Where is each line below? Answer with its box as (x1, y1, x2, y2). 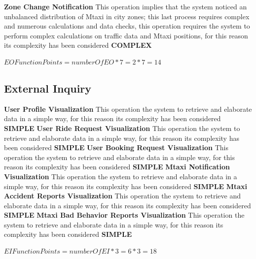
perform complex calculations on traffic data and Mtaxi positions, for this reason (4, 30, 248, 40)
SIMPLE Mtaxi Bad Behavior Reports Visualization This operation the (4, 210, 245, 220)
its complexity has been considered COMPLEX (4, 40, 152, 50)
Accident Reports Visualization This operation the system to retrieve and (4, 191, 241, 201)
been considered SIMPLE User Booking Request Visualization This (4, 142, 228, 153)
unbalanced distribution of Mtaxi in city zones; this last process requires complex (4, 11, 250, 21)
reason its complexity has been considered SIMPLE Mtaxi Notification (4, 162, 230, 172)
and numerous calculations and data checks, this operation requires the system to (4, 21, 250, 31)
